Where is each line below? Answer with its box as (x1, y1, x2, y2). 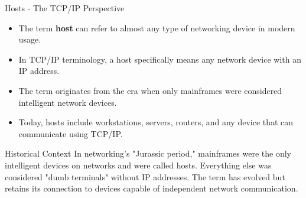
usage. (18, 33, 41, 46)
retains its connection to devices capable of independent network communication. (5, 182, 298, 194)
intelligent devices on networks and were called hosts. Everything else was (5, 158, 272, 171)
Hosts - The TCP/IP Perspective (5, 2, 125, 14)
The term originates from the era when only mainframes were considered (18, 84, 282, 96)
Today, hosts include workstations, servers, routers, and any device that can (18, 116, 294, 128)
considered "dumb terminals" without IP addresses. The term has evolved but (5, 170, 285, 183)
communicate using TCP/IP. (18, 127, 123, 139)
